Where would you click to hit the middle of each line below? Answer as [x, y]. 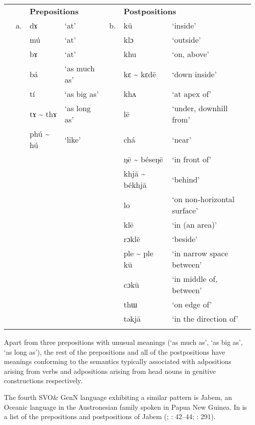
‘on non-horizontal [203, 199]
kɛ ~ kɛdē [140, 74]
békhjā [135, 185]
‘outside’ [186, 40]
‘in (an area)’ [194, 225]
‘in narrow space [200, 253]
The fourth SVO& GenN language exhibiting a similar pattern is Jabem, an [118, 397]
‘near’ [181, 139]
